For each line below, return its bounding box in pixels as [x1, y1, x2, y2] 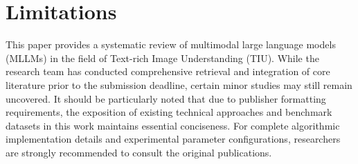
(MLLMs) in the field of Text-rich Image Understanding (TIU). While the [6, 50, 319, 65]
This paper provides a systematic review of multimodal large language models [6, 37, 336, 52]
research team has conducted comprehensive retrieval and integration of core [6, 64, 330, 79]
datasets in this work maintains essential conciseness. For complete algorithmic [6, 118, 340, 132]
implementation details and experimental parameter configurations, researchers [6, 132, 341, 146]
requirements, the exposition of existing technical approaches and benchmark [6, 105, 332, 119]
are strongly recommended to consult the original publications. [6, 145, 272, 159]
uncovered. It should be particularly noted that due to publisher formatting [6, 91, 326, 105]
